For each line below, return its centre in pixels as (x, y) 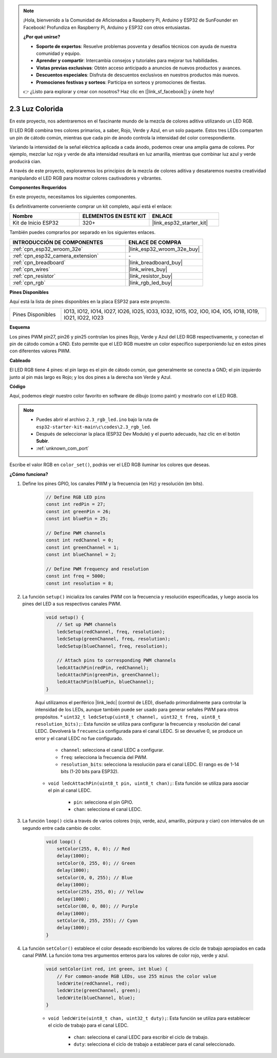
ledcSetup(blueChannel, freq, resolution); (112, 646)
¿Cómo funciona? (29, 474)
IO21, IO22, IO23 (84, 318)
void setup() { (65, 617)
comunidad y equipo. (58, 53)
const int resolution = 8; (80, 583)
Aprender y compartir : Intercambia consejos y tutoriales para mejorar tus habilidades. (127, 61)
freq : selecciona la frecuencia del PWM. (104, 757)
